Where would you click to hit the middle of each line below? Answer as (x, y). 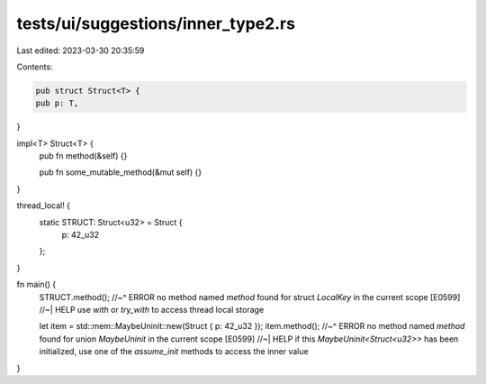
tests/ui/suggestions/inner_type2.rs (156, 23)
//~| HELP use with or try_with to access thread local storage (152, 309)
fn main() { (36, 285)
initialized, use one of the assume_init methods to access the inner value (174, 352)
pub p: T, (57, 103)
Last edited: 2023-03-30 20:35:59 (81, 50)
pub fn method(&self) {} (83, 156)
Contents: (35, 67)
